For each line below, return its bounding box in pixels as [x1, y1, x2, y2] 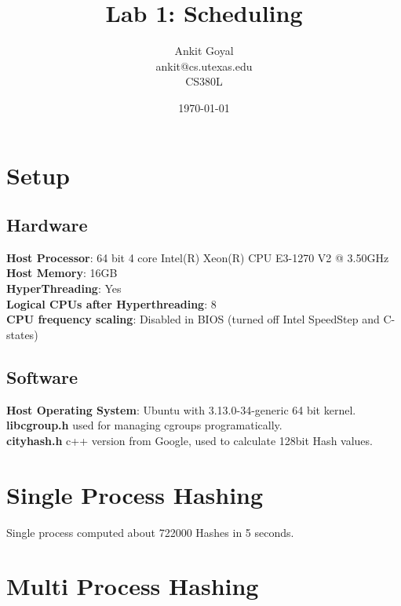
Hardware [6, 213, 88, 237]
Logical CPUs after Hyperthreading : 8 [6, 295, 217, 312]
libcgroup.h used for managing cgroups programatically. [6, 417, 283, 433]
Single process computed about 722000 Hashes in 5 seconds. [6, 524, 294, 540]
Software [6, 364, 78, 389]
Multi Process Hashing [6, 570, 259, 602]
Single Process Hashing [6, 478, 264, 510]
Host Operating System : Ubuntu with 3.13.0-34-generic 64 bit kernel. [6, 401, 356, 418]
